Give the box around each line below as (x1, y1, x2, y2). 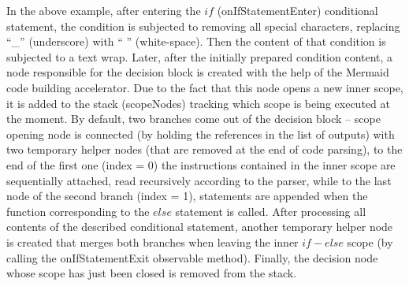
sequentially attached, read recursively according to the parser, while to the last (6, 172, 392, 188)
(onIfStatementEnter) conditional (217, 2, 378, 18)
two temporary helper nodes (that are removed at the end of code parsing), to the (6, 141, 403, 158)
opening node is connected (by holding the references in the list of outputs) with (6, 125, 395, 142)
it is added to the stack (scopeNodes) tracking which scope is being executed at (6, 95, 390, 111)
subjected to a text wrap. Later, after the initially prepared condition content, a (6, 48, 393, 65)
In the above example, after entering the (6, 2, 201, 18)
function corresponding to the (6, 202, 150, 219)
